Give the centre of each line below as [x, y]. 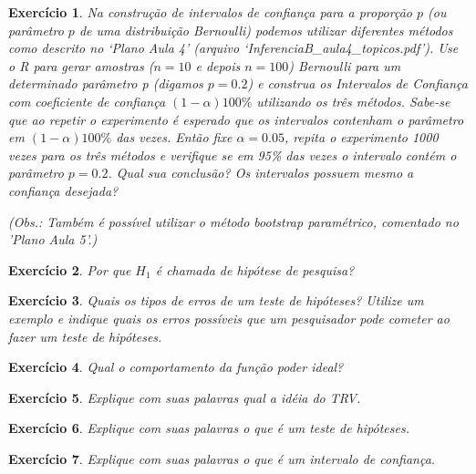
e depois [218, 65]
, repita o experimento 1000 [361, 137]
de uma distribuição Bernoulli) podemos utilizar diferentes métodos [266, 30]
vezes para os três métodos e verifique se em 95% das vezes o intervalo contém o [233, 155]
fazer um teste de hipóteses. [85, 336]
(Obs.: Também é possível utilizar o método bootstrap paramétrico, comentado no [233, 221]
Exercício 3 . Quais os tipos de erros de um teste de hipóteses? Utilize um [216, 300]
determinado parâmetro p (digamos [106, 83]
